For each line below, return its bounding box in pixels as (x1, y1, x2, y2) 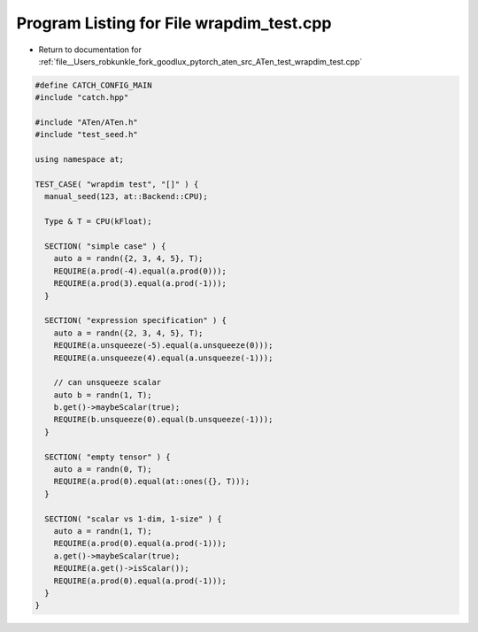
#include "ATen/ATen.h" (35, 118, 139, 127)
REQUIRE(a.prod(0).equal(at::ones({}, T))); (53, 476, 251, 487)
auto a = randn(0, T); (53, 465, 152, 474)
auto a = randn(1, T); (53, 526, 152, 536)
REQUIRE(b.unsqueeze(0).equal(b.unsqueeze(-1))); (53, 414, 274, 425)
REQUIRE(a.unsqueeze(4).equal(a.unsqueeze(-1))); (53, 352, 274, 363)
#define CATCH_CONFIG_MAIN (35, 80, 152, 90)
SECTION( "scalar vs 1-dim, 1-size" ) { (44, 513, 222, 524)
